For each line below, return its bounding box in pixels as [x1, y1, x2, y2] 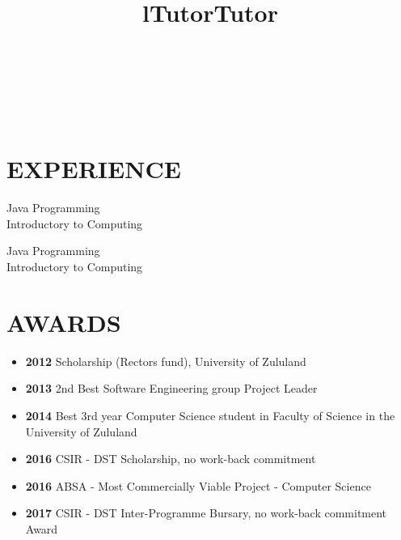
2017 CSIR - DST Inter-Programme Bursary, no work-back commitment [25, 504, 387, 521]
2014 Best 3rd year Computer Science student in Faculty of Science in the [25, 406, 395, 423]
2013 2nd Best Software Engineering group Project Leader [25, 380, 318, 397]
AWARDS [6, 305, 121, 338]
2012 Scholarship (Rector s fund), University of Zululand [25, 352, 306, 369]
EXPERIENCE [6, 152, 181, 185]
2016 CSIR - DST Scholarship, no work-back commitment [25, 450, 316, 467]
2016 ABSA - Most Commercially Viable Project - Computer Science [25, 477, 371, 494]
